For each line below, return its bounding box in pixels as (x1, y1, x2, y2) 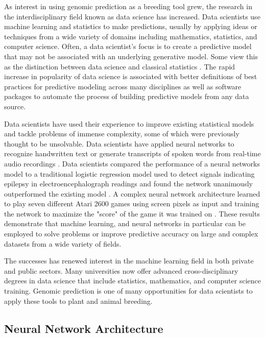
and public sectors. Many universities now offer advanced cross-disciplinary (4, 265, 238, 276)
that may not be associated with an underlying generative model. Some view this (4, 51, 258, 61)
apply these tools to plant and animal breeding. (4, 295, 153, 306)
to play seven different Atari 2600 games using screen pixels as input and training (4, 198, 259, 209)
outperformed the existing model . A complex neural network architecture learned (4, 188, 260, 199)
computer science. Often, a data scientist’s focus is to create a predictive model (4, 41, 252, 52)
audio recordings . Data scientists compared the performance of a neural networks (4, 158, 260, 168)
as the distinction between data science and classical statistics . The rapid (4, 61, 235, 71)
